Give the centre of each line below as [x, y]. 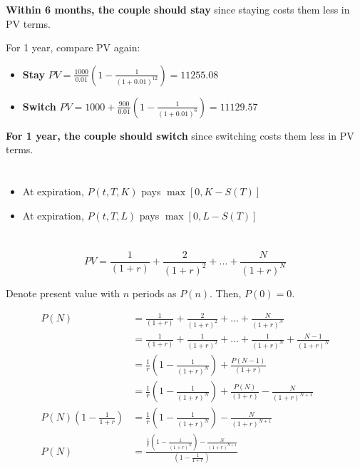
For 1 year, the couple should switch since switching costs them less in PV [180, 135]
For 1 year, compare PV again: [73, 47]
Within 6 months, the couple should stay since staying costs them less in [178, 9]
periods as [154, 293]
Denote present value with [63, 293]
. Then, [226, 293]
